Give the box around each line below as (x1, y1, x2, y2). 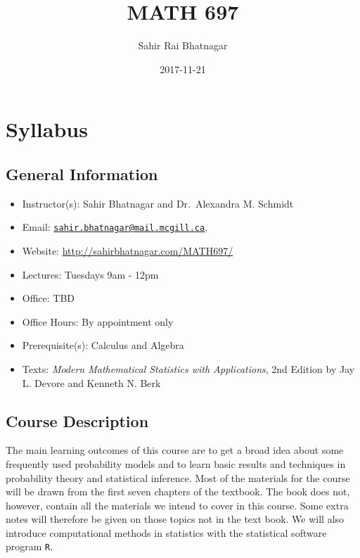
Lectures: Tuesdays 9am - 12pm (22, 267, 159, 281)
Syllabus (6, 115, 88, 144)
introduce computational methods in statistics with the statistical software (6, 525, 327, 540)
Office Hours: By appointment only (22, 314, 174, 329)
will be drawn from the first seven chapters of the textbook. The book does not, (6, 484, 350, 499)
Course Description (6, 410, 149, 431)
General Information (6, 163, 158, 184)
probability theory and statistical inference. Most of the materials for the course (6, 470, 350, 485)
